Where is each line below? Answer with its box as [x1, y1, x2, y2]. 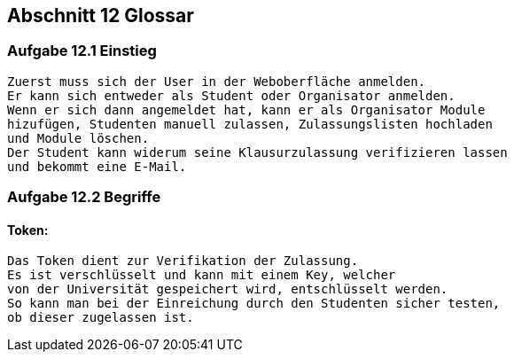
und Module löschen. [7, 130, 150, 145]
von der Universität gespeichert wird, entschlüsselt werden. [7, 282, 448, 297]
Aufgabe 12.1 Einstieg [7, 42, 157, 60]
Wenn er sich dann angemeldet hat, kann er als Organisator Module [7, 102, 486, 117]
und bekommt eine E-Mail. [7, 159, 187, 174]
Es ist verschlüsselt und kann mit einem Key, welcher [7, 268, 396, 283]
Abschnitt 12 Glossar [7, 4, 194, 27]
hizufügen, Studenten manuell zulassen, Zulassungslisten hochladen [7, 116, 493, 131]
